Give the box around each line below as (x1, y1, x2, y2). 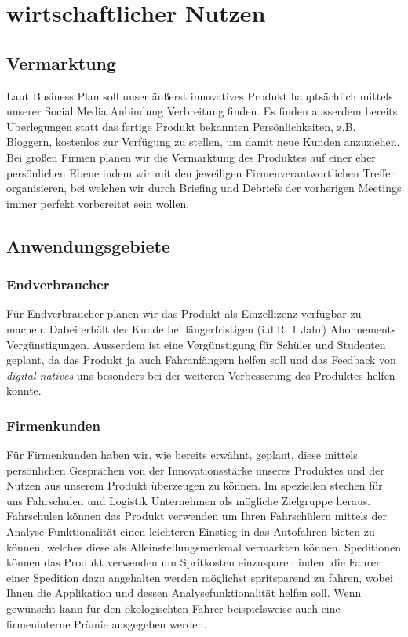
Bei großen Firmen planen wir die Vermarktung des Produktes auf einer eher (6, 148, 376, 165)
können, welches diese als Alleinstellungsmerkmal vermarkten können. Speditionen (6, 538, 401, 555)
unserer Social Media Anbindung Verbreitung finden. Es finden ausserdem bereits (6, 103, 398, 119)
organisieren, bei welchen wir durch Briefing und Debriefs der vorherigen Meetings (6, 180, 402, 196)
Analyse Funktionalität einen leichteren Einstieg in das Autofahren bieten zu (6, 523, 375, 540)
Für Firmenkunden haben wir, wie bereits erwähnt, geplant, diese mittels (6, 446, 358, 463)
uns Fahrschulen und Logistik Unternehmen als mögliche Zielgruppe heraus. (6, 492, 371, 508)
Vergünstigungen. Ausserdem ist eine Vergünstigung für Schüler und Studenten (6, 336, 386, 352)
